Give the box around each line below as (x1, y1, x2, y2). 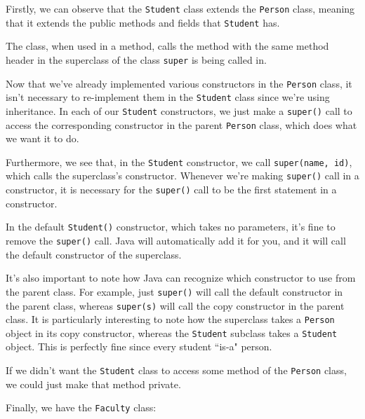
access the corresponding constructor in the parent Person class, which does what (6, 117, 357, 132)
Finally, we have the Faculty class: (6, 400, 157, 415)
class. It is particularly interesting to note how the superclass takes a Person (6, 312, 335, 327)
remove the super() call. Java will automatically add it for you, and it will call (6, 233, 346, 247)
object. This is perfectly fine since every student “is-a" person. (6, 339, 272, 354)
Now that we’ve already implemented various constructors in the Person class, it (6, 76, 352, 90)
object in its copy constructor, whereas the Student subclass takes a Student (6, 325, 338, 340)
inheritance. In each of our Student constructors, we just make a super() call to (6, 103, 352, 118)
